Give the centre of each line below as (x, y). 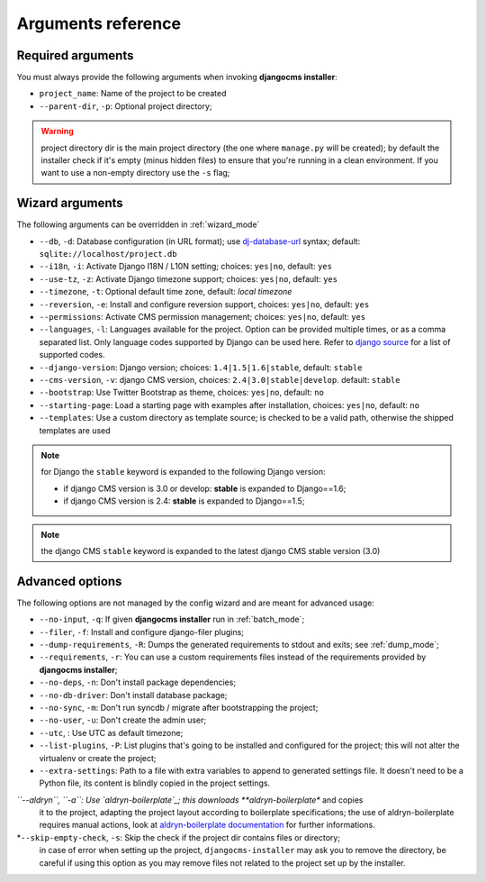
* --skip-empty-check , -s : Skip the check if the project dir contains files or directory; (179, 837)
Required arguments (75, 55)
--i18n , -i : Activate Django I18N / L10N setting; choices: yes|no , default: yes (186, 267)
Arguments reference (99, 23)
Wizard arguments (70, 203)
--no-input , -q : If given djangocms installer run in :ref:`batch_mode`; (172, 619)
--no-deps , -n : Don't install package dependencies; (138, 682)
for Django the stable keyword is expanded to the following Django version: (183, 472)
